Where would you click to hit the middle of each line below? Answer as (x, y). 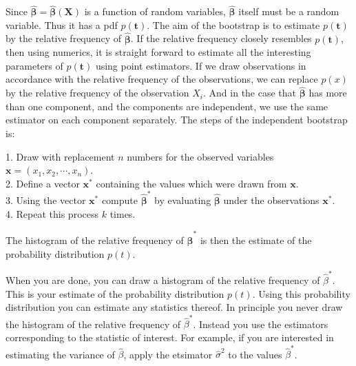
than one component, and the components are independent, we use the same (167, 106)
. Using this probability (301, 293)
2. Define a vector (43, 183)
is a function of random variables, (155, 11)
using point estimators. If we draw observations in (201, 65)
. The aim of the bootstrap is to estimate (233, 24)
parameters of (34, 65)
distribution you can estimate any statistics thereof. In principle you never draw (174, 307)
